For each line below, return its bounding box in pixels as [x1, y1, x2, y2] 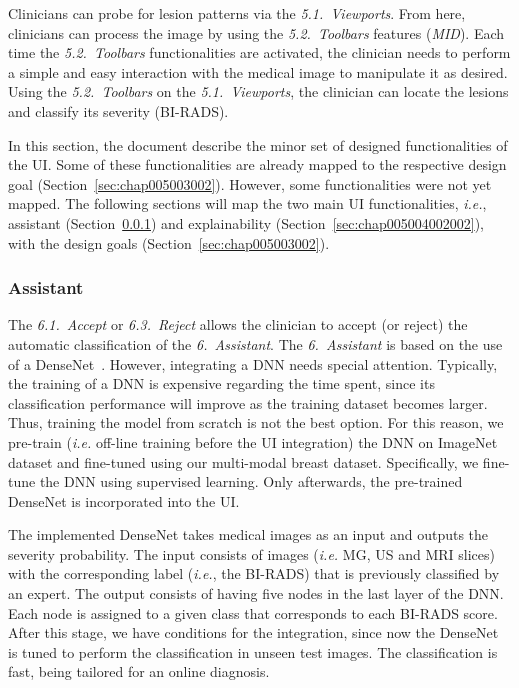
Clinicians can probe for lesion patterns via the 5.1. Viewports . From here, [8, 3, 466, 23]
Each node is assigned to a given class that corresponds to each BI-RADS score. [8, 602, 498, 623]
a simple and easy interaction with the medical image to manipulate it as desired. [8, 61, 508, 82]
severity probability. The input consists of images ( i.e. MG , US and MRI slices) [8, 543, 495, 564]
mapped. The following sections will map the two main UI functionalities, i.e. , [8, 193, 487, 214]
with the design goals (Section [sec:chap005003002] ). [8, 232, 330, 253]
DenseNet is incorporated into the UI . [8, 490, 240, 511]
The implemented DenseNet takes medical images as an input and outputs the [8, 524, 489, 545]
